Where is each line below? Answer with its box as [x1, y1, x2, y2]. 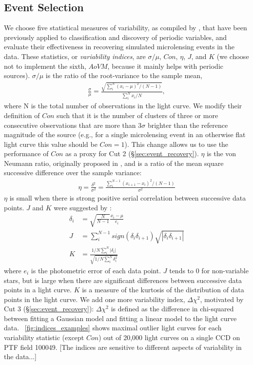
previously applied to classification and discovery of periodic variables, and [4, 32, 227, 42]
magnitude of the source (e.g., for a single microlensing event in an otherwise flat [4, 129, 246, 140]
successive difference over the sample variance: [4, 167, 142, 178]
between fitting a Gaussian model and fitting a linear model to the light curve [4, 313, 237, 323]
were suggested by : [54, 202, 112, 212]
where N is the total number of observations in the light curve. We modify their [4, 101, 242, 111]
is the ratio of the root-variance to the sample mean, [45, 70, 202, 81]
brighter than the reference [147, 120, 228, 130]
